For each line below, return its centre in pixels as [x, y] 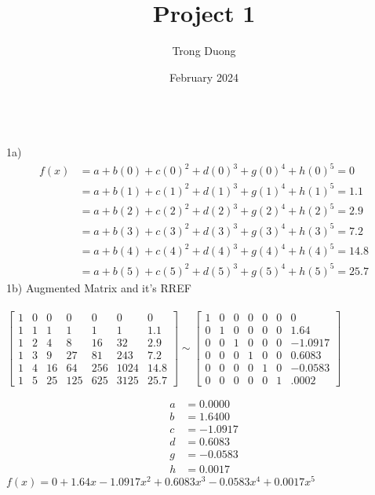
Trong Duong [204, 51]
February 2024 [204, 77]
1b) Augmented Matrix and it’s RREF [99, 287]
